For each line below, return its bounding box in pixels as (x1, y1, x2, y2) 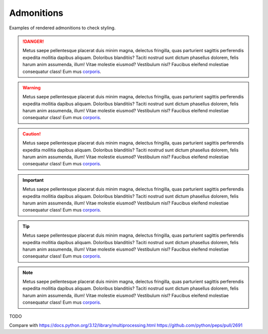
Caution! (22, 131, 41, 136)
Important (22, 177, 44, 183)
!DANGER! (22, 38, 44, 44)
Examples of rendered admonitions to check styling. (9, 25, 116, 31)
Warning (22, 84, 41, 90)
